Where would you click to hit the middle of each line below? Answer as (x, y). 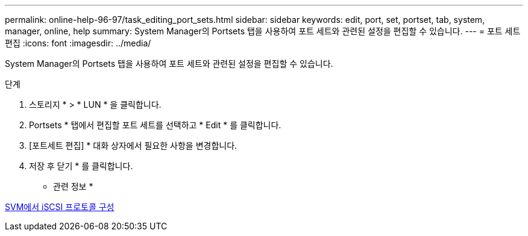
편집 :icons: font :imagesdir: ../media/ (78, 43)
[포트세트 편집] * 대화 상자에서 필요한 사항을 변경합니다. (133, 145)
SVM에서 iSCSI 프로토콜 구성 (60, 207)
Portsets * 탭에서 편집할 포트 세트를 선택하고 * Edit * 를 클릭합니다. (155, 125)
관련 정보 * (73, 186)
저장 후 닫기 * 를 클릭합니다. (81, 166)
